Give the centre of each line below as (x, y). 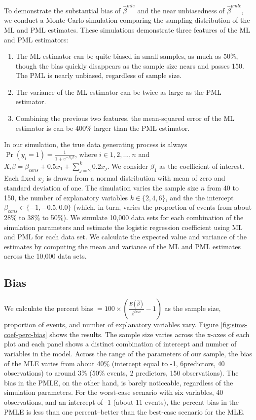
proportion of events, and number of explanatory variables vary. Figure (111, 325)
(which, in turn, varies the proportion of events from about (163, 207)
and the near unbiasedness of (181, 10)
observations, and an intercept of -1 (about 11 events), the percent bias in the (122, 401)
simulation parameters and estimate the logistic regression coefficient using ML (123, 227)
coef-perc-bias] (26, 334)
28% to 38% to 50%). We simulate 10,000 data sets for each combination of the (124, 217)
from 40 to (223, 188)
